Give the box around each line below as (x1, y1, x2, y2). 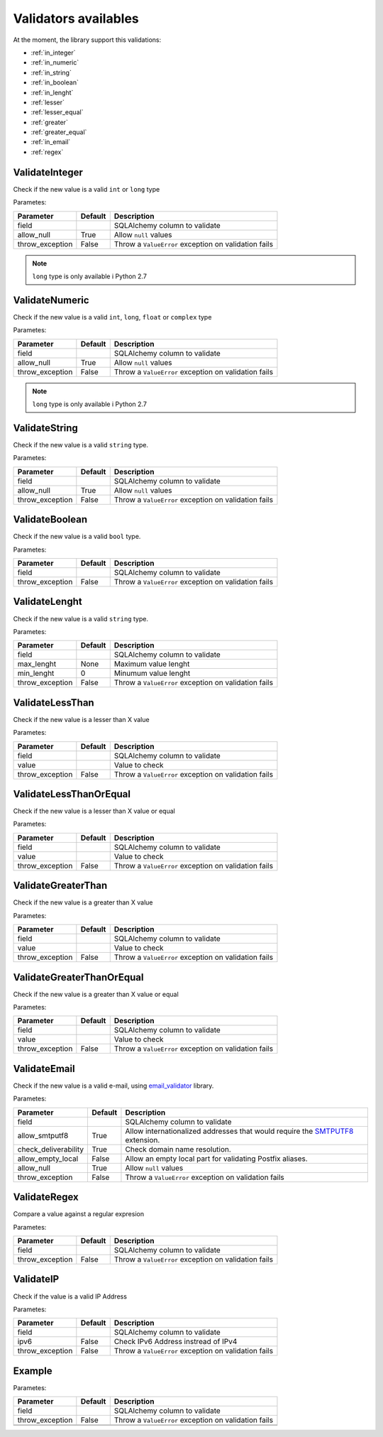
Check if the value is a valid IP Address (13, 1292, 128, 1301)
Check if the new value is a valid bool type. (13, 532, 141, 541)
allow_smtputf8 (17, 1130, 69, 1140)
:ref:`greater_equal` (30, 128, 87, 136)
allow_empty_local (17, 1154, 79, 1164)
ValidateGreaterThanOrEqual (13, 971, 144, 983)
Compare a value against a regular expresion (13, 1210, 145, 1218)
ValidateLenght (13, 596, 82, 608)
